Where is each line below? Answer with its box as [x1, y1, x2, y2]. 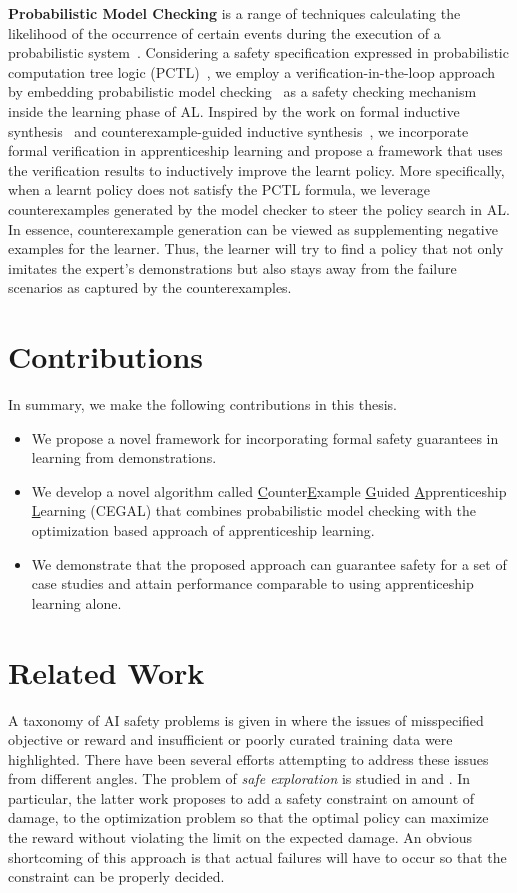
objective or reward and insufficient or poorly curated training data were [8, 729, 453, 750]
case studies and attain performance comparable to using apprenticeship [31, 573, 474, 594]
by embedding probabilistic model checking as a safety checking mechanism [8, 81, 477, 102]
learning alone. [31, 592, 122, 613]
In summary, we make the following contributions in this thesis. [8, 394, 397, 415]
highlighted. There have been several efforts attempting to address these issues [8, 748, 489, 769]
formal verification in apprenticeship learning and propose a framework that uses [8, 140, 503, 161]
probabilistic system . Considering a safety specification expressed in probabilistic [8, 42, 509, 63]
